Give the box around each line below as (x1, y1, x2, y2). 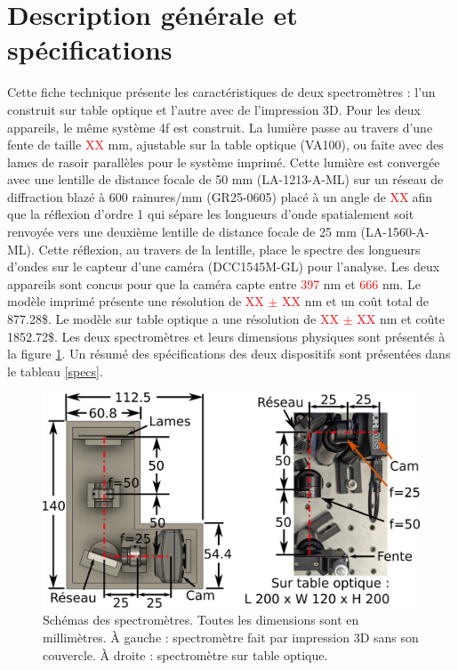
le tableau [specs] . (7, 361, 103, 380)
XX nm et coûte (357, 310, 445, 328)
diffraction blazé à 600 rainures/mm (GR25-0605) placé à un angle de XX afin (7, 187, 433, 206)
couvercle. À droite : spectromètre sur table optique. (43, 645, 328, 664)
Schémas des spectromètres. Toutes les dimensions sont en (43, 610, 359, 629)
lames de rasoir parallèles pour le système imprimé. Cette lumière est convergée (7, 152, 440, 171)
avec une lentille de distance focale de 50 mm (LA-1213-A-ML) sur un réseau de (7, 170, 444, 189)
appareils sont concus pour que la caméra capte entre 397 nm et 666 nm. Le (7, 274, 421, 293)
